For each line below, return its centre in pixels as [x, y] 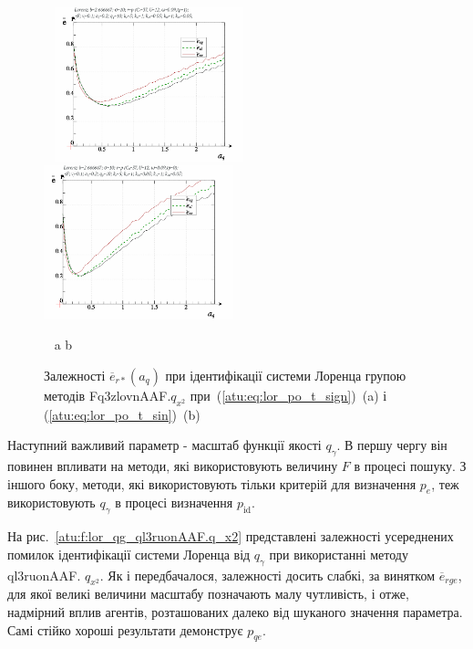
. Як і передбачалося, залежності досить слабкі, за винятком [267, 575]
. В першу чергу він [392, 445]
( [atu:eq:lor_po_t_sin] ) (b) [122, 414]
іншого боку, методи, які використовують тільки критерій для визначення [212, 483]
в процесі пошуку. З [410, 466]
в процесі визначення [174, 502]
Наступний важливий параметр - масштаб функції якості [165, 445]
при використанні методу [339, 554]
